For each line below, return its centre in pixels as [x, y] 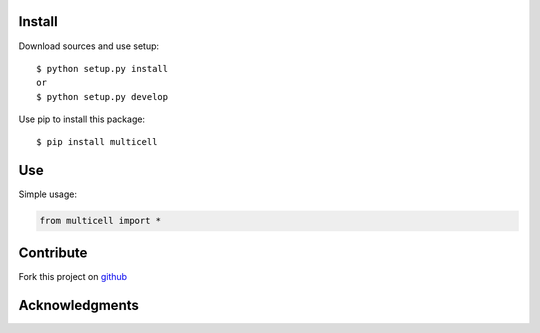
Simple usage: [48, 194]
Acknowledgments [79, 305]
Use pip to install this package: [81, 119]
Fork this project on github [73, 276]
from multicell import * [100, 221]
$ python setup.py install [102, 68]
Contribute [53, 252]
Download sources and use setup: [89, 46]
